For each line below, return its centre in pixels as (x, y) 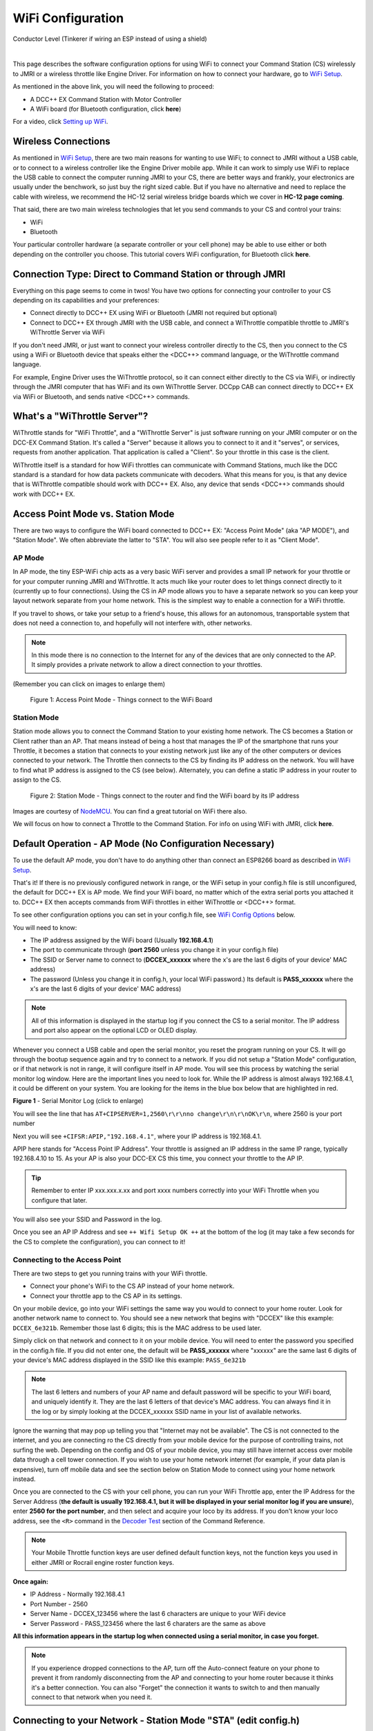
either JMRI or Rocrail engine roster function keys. (103, 1562)
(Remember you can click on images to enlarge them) (89, 684)
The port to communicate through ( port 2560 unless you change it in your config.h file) (154, 950)
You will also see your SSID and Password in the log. (87, 1219)
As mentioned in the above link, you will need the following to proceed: (113, 87)
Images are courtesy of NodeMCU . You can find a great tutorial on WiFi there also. (130, 811)
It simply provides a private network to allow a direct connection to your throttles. (147, 665)
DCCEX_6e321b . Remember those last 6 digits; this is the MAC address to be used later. (137, 1328)
